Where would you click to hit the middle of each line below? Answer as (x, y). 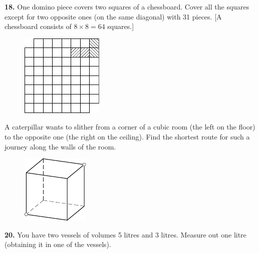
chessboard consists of (38, 26)
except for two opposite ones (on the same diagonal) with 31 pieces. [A (113, 16)
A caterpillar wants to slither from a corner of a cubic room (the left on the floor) (130, 127)
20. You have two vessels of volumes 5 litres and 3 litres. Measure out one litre (125, 234)
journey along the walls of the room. (60, 146)
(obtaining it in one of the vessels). (58, 244)
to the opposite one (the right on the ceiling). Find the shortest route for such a (127, 136)
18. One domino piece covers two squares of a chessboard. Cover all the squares (127, 6)
